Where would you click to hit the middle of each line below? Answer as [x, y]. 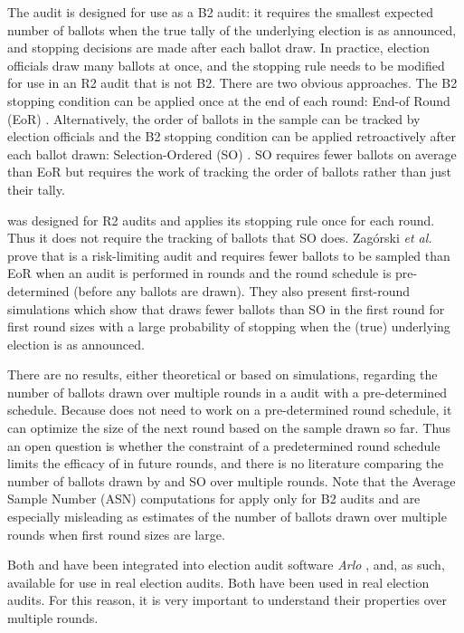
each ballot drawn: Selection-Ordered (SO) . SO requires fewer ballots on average [232, 153]
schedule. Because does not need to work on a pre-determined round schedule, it [230, 410]
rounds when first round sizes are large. [116, 534]
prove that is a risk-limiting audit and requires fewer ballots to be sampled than [229, 255]
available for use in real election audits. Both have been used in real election [218, 582]
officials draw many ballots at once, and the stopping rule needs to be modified [226, 65]
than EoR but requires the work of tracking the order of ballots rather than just [229, 172]
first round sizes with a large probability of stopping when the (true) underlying [229, 326]
